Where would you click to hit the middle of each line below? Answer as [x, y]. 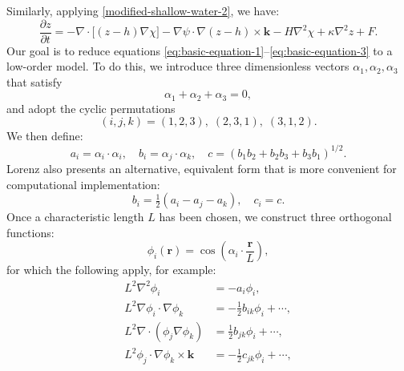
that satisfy [34, 81]
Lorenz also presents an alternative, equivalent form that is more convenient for [202, 169]
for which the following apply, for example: [111, 270]
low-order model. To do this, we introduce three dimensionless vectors [178, 66]
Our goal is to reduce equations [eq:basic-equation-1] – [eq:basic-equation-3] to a [200, 50]
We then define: [45, 136]
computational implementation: [83, 184]
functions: [30, 232]
